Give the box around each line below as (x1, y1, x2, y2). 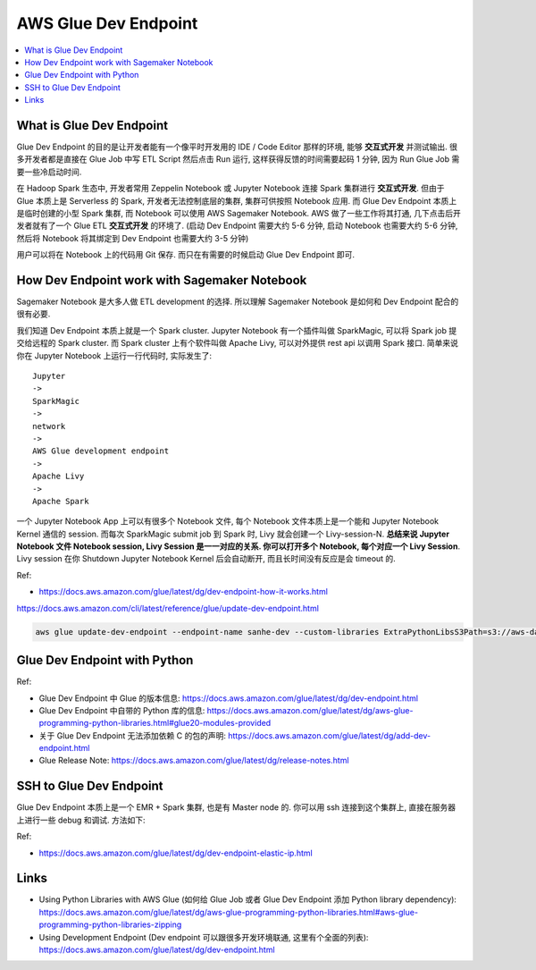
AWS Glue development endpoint (32, 446, 170, 456)
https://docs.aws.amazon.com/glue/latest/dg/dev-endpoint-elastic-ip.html (38, 848, 313, 858)
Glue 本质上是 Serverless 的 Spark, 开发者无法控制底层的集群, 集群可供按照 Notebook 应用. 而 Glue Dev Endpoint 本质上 (16, 195, 457, 206)
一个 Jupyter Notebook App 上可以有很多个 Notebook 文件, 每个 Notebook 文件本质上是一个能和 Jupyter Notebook (16, 516, 440, 527)
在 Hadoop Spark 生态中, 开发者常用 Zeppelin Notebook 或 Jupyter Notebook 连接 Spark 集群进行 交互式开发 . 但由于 (16, 183, 445, 194)
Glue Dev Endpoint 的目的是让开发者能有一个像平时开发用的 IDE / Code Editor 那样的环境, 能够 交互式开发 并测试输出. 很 (16, 141, 458, 152)
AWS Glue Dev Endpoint (16, 13, 198, 33)
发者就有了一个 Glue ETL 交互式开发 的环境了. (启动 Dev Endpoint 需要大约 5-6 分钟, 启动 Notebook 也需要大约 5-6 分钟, (16, 220, 458, 232)
